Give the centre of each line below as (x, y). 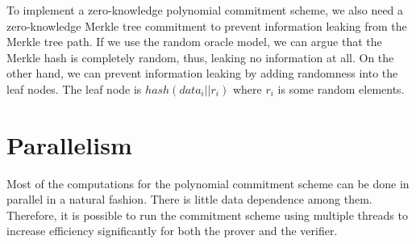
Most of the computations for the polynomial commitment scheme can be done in (208, 183)
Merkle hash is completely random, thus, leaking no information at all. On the (200, 57)
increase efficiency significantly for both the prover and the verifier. (172, 231)
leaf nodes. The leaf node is (74, 88)
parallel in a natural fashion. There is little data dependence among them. (189, 199)
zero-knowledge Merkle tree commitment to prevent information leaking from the (207, 25)
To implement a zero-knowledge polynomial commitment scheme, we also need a (205, 10)
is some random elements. (341, 88)
